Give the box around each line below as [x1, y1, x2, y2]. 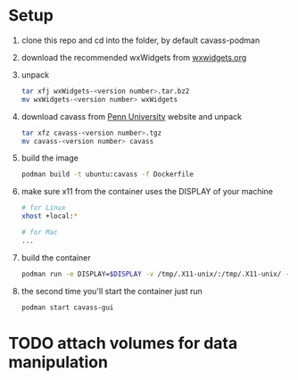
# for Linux [21, 203, 66, 212]
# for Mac [21, 228, 59, 237]
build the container [21, 252, 91, 263]
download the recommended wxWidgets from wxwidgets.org [21, 52, 247, 62]
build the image [21, 153, 79, 163]
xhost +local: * [21, 211, 79, 221]
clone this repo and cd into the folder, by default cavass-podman [21, 35, 261, 45]
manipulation [8, 351, 109, 372]
